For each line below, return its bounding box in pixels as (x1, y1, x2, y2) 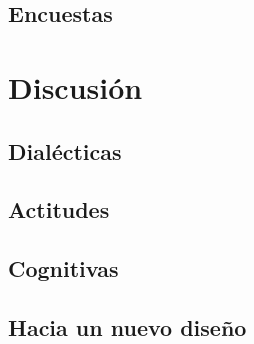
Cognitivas (8, 253, 119, 284)
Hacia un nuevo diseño (8, 311, 247, 342)
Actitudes (8, 194, 110, 225)
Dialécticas (8, 135, 122, 166)
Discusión (8, 66, 143, 107)
